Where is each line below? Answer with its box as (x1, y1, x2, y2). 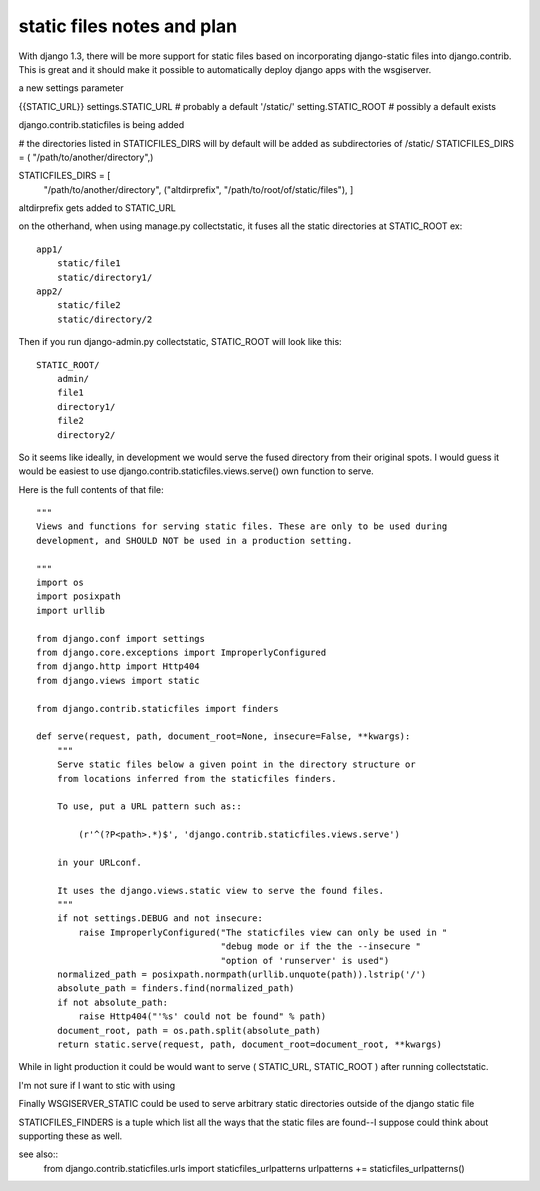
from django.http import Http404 (36, 661, 200, 672)
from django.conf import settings (36, 633, 205, 644)
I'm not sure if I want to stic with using (18, 1079, 176, 1091)
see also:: (18, 1148, 59, 1160)
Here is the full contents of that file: (18, 483, 164, 495)
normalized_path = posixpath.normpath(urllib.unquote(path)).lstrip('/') (56, 968, 427, 980)
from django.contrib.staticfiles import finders (36, 703, 279, 714)
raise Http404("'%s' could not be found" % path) (78, 1011, 327, 1022)
